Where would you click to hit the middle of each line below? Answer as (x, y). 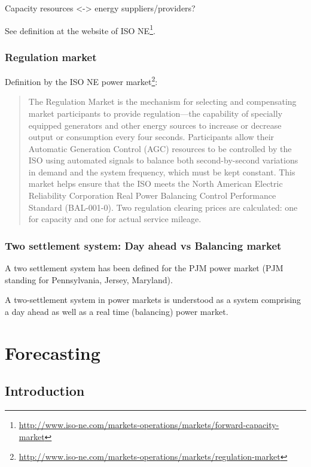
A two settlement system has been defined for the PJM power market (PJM (144, 268)
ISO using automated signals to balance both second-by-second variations (163, 160)
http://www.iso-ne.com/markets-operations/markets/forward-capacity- (149, 425)
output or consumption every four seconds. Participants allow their (151, 137)
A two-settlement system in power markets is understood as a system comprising (153, 300)
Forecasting (53, 352)
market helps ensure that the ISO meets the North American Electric (155, 184)
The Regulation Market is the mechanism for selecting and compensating (162, 101)
